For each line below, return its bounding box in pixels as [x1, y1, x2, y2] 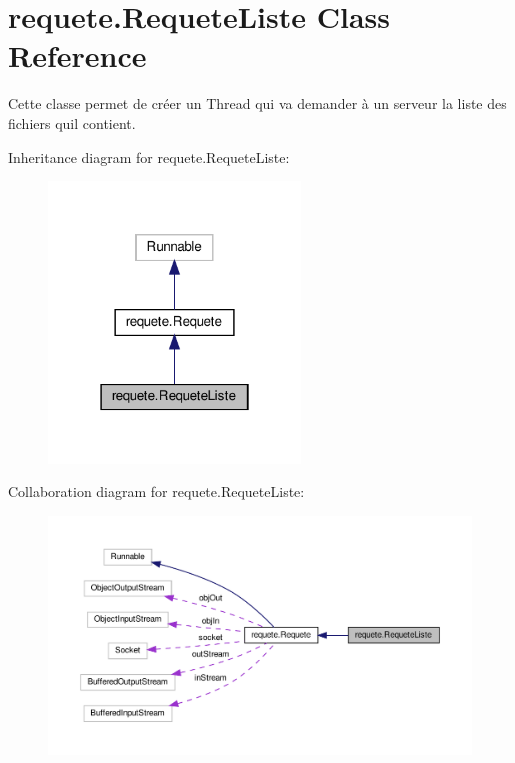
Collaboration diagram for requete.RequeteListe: [8, 481, 305, 502]
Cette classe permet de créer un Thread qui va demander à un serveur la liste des [8, 93, 507, 114]
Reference [8, 35, 147, 76]
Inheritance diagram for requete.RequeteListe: [8, 146, 290, 167]
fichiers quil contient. [8, 112, 136, 133]
